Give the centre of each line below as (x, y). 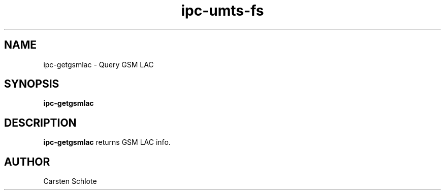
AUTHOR (27, 162)
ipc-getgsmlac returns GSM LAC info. (107, 142)
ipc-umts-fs (222, 11)
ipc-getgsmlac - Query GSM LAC (99, 64)
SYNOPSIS (32, 84)
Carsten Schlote (70, 181)
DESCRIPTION (40, 123)
